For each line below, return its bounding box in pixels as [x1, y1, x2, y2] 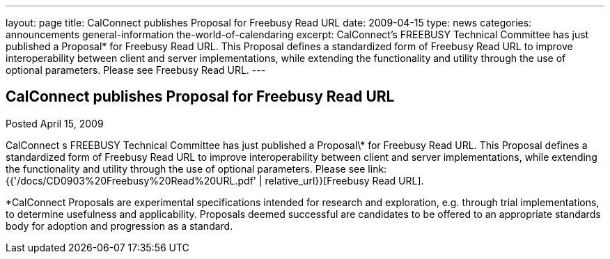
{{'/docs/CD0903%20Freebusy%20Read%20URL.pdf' [6, 174, 257, 187]
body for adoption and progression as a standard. [6, 219, 233, 232]
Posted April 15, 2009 [6, 117, 104, 129]
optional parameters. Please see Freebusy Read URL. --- [6, 64, 266, 76]
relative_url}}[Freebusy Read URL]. [265, 174, 424, 187]
